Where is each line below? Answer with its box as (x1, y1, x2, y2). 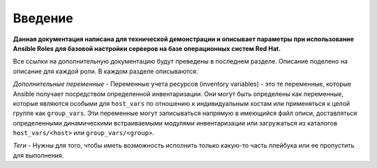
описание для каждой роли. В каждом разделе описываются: (13, 67, 198, 75)
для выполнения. (13, 151, 64, 160)
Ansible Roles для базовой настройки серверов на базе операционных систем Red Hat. (13, 44, 281, 52)
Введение (13, 10, 73, 26)
